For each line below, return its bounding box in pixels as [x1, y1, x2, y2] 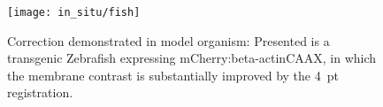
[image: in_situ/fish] [7, 6, 141, 19]
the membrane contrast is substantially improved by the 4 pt [7, 65, 339, 84]
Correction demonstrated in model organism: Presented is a [7, 31, 330, 50]
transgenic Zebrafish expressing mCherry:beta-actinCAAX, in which [7, 49, 377, 67]
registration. [7, 83, 73, 102]
